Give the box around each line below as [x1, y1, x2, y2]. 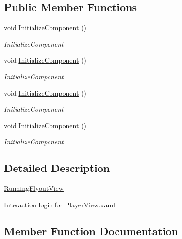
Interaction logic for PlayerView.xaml [4, 199, 115, 209]
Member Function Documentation [4, 223, 179, 238]
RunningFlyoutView [4, 183, 64, 193]
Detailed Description [4, 160, 110, 175]
